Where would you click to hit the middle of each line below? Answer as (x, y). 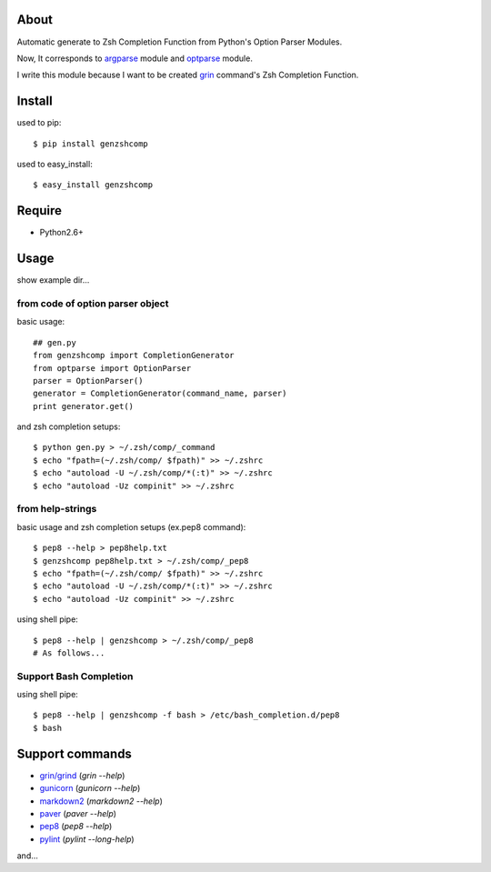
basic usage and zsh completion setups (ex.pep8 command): (131, 526)
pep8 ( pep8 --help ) (76, 827)
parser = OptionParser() (88, 381)
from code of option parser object (93, 303)
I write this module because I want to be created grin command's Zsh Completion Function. (188, 75)
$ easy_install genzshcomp (93, 185)
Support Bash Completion (75, 676)
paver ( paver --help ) (78, 813)
